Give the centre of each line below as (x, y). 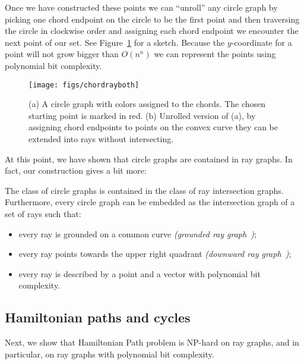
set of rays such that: (43, 213)
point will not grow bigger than (62, 54)
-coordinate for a (262, 42)
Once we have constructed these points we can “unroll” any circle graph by (141, 7)
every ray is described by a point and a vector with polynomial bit (140, 273)
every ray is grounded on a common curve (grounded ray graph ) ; (137, 233)
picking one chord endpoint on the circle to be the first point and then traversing (152, 19)
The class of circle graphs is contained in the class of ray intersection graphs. (144, 190)
